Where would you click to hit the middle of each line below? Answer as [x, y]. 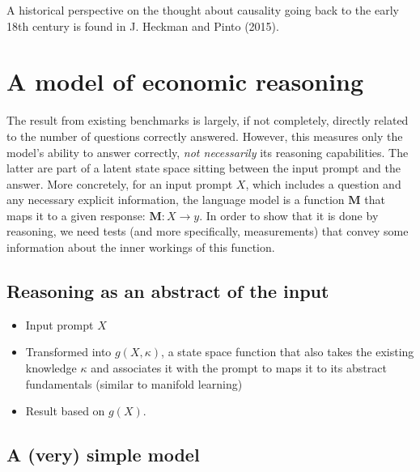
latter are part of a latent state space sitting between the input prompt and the [204, 168]
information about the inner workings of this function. [141, 247]
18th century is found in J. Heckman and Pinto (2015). [143, 26]
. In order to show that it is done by [289, 215]
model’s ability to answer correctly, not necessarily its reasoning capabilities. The [208, 152]
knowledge [51, 368]
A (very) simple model [103, 455]
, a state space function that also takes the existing [288, 352]
